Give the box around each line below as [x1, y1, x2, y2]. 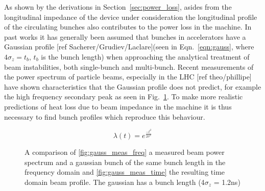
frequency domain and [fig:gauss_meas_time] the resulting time [25, 167, 225, 177]
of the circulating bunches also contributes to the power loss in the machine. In [4, 21, 252, 32]
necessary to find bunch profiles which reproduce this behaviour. [4, 111, 205, 122]
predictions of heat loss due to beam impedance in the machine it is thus [4, 101, 232, 112]
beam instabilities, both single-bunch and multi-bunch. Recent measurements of [4, 61, 254, 72]
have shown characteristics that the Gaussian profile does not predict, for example [4, 81, 261, 92]
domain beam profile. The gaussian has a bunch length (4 [25, 176, 205, 187]
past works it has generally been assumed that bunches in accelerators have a [4, 31, 246, 42]
